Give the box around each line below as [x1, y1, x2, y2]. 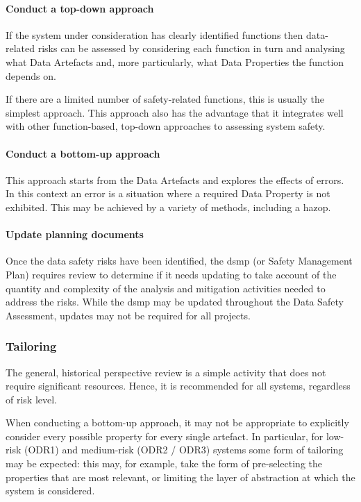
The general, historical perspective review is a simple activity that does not [6, 365, 326, 379]
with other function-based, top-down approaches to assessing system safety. [6, 119, 326, 133]
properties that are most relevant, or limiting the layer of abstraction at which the [6, 469, 355, 484]
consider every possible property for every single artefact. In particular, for [6, 428, 324, 443]
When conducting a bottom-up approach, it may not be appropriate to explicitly [6, 415, 349, 430]
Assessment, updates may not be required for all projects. [6, 308, 251, 322]
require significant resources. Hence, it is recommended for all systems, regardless [6, 378, 351, 393]
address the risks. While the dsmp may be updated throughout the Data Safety [6, 294, 344, 309]
